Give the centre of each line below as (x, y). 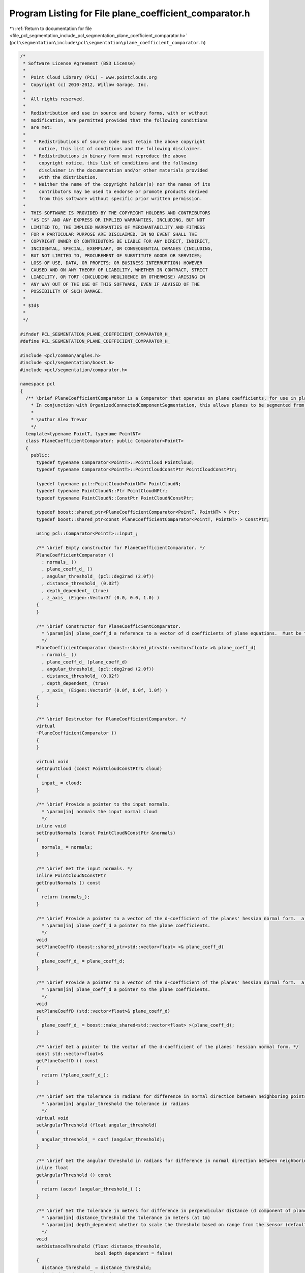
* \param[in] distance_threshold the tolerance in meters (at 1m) (126, 1217)
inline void (51, 826)
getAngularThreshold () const (74, 1175)
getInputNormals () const (69, 883)
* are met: (38, 128)
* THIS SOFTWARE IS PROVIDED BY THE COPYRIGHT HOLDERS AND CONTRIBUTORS (117, 213)
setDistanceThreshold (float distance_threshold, (99, 1246)
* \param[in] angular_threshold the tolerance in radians (115, 1103)
